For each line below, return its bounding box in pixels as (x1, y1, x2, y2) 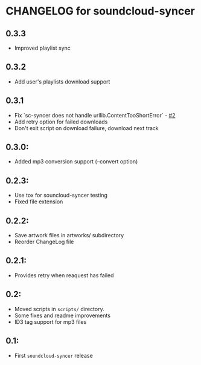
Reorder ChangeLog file (14, 238, 74, 246)
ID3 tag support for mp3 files (14, 318, 87, 325)
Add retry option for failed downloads (14, 118, 108, 125)
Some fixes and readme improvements (14, 312, 111, 319)
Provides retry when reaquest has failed (14, 271, 114, 279)
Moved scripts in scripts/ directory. (14, 305, 104, 312)
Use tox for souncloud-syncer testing (14, 192, 108, 199)
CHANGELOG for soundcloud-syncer (5, 4, 196, 18)
